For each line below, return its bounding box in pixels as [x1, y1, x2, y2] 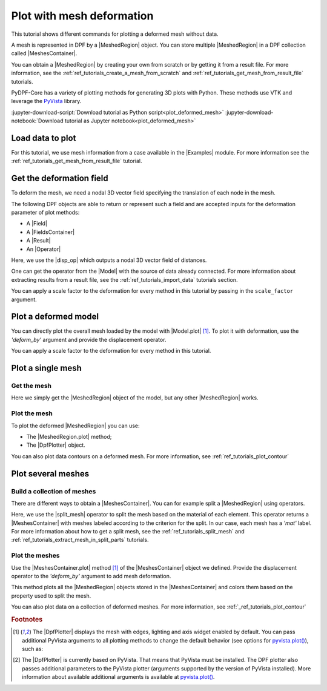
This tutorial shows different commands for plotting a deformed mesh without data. [11, 30, 219, 38]
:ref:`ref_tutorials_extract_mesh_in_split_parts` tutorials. [11, 536, 149, 544]
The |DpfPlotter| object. [26, 441, 86, 449]
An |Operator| [26, 245, 61, 253]
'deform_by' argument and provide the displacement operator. [11, 336, 167, 343]
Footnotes [11, 615, 43, 624]
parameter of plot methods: [11, 209, 80, 216]
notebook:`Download [11, 117, 64, 124]
